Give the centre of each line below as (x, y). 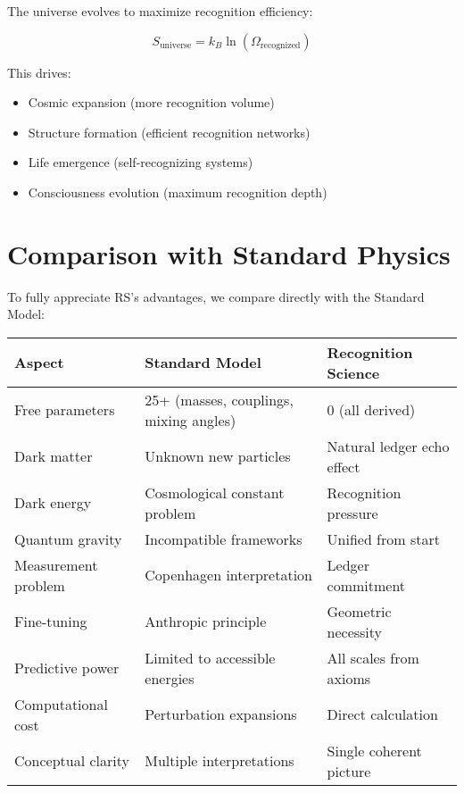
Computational (61, 704)
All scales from (373, 657)
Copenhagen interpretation (228, 575)
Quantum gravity (68, 538)
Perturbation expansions (221, 714)
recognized (280, 46)
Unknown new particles (218, 456)
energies (170, 678)
